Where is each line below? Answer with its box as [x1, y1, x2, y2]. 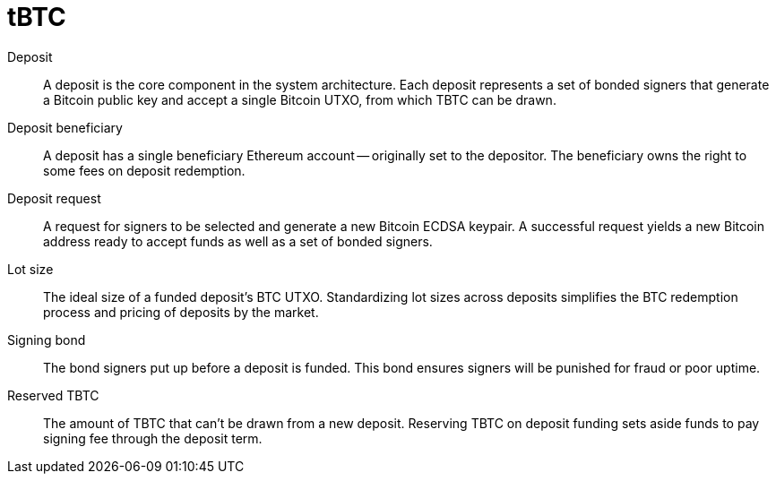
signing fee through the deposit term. [43, 430, 263, 446]
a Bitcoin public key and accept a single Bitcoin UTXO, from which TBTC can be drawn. [43, 91, 556, 107]
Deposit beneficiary [7, 119, 123, 135]
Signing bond [7, 331, 86, 348]
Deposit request [7, 190, 101, 206]
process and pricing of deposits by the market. [43, 304, 319, 320]
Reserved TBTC [7, 387, 99, 403]
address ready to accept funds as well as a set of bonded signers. [43, 233, 433, 249]
